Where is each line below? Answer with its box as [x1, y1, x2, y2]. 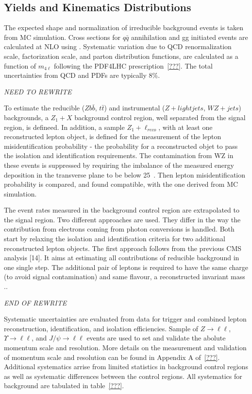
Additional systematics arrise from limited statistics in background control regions [4, 361, 248, 372]
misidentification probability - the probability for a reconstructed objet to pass [4, 141, 238, 151]
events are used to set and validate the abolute [86, 333, 226, 343]
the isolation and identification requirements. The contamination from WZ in [4, 150, 234, 161]
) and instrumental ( [104, 103, 165, 113]
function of [4, 60, 36, 71]
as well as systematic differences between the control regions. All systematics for [4, 371, 242, 381]
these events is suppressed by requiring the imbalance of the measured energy [4, 160, 234, 170]
